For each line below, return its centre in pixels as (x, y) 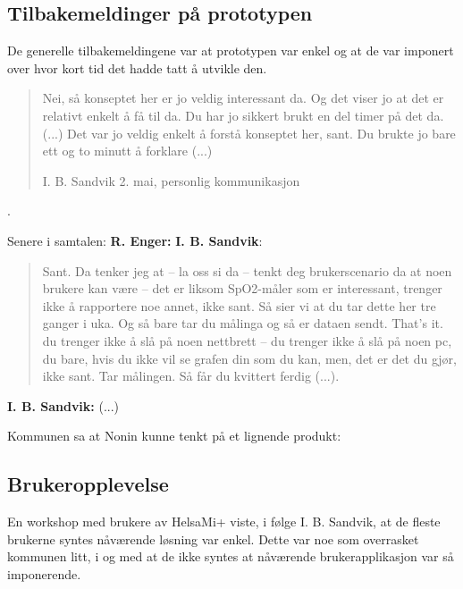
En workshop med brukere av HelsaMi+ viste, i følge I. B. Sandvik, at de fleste (224, 522)
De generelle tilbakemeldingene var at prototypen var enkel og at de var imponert (231, 50)
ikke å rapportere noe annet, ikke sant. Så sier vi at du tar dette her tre (239, 305)
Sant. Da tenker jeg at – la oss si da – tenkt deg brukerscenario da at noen (247, 270)
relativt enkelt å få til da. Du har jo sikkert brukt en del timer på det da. (243, 115)
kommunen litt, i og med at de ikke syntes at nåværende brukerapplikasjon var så (231, 556)
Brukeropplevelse (88, 484)
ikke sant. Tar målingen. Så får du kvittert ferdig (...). (191, 376)
